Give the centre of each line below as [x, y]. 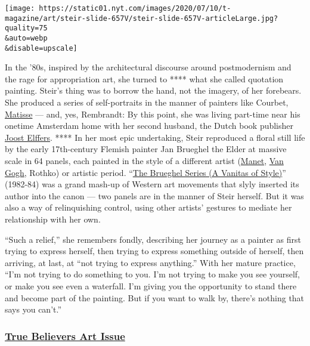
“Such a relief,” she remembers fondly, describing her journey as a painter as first [153, 239]
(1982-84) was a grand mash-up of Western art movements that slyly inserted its [152, 184]
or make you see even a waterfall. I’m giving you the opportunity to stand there [151, 285]
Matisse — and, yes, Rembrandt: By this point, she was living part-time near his [153, 114]
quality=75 [26, 28]
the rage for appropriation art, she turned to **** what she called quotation [144, 78]
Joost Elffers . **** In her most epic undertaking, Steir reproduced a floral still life [155, 137]
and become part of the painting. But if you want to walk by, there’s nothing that [155, 297]
